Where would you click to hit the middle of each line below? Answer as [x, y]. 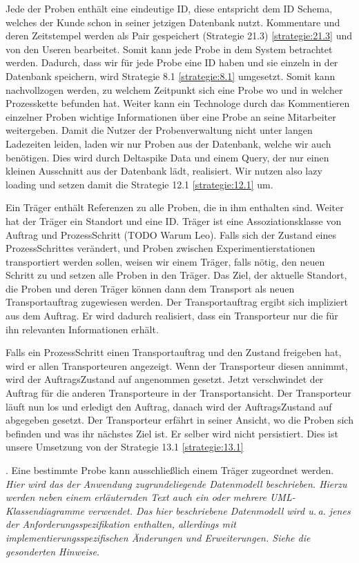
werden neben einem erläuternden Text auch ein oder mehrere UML [149, 497]
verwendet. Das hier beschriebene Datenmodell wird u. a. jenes [219, 510]
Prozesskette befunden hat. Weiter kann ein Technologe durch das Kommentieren [178, 103]
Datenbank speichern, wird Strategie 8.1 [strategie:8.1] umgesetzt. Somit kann [171, 76]
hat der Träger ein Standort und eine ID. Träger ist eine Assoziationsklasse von [174, 220]
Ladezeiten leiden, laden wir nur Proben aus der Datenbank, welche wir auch [168, 143]
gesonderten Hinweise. [53, 551]
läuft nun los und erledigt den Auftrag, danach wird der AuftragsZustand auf [169, 406]
